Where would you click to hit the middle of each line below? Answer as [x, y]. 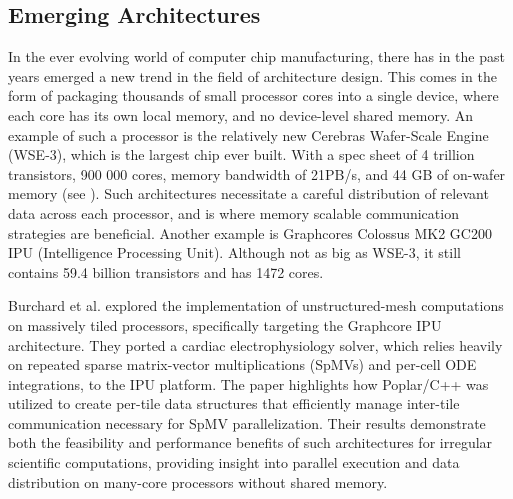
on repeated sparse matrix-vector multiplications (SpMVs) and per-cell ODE [242, 364]
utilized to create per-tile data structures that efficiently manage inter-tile [234, 403]
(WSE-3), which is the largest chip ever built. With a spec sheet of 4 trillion [241, 154]
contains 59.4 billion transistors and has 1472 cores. [166, 271]
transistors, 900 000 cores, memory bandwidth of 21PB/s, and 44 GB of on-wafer [257, 173]
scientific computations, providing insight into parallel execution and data [234, 462]
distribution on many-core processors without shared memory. [198, 481]
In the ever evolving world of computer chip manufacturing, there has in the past [256, 56]
